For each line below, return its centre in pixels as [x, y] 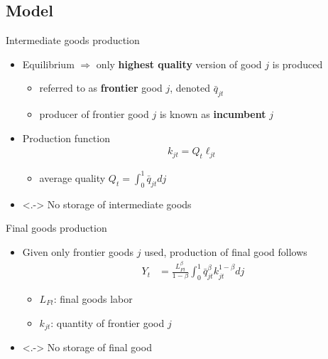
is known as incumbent [213, 114]
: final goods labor [93, 298]
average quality [72, 177]
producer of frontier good [94, 114]
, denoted [190, 88]
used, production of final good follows [226, 251]
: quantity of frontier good [108, 322]
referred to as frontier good [101, 88]
